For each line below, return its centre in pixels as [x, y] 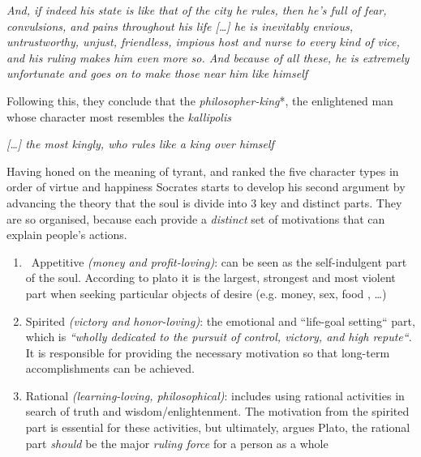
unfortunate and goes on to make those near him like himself [157, 73]
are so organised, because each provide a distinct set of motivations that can [196, 218]
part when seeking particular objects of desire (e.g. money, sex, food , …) [206, 293]
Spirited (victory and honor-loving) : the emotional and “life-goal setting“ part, [220, 320]
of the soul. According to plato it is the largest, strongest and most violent [210, 278]
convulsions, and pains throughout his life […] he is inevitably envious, [180, 26]
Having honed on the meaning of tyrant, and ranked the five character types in [203, 171]
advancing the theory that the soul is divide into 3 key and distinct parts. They [204, 202]
